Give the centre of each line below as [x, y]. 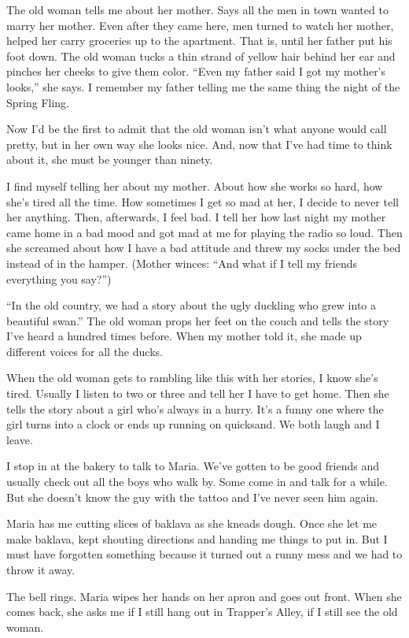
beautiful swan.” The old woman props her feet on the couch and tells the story [198, 320]
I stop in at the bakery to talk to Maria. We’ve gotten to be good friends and [193, 466]
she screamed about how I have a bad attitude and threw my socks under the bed [204, 248]
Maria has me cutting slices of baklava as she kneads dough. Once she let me [192, 523]
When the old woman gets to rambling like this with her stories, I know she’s [192, 378]
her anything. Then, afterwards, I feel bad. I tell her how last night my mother [196, 217]
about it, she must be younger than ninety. [110, 159]
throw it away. [41, 569]
